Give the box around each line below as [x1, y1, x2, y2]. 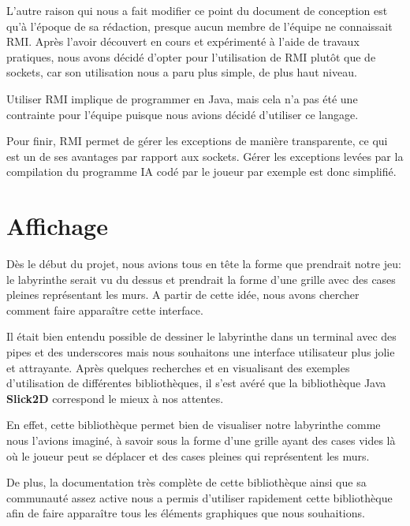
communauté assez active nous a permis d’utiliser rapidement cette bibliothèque [6, 489, 393, 505]
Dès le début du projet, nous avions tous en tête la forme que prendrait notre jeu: [6, 256, 401, 272]
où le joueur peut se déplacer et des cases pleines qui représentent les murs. [6, 447, 370, 464]
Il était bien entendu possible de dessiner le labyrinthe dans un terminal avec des [6, 328, 397, 345]
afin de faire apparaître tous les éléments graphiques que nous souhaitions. [6, 505, 365, 521]
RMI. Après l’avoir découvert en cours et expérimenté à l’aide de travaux [6, 33, 360, 50]
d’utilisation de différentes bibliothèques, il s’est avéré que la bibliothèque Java [6, 375, 386, 391]
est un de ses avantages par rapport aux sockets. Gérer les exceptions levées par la [6, 147, 404, 164]
